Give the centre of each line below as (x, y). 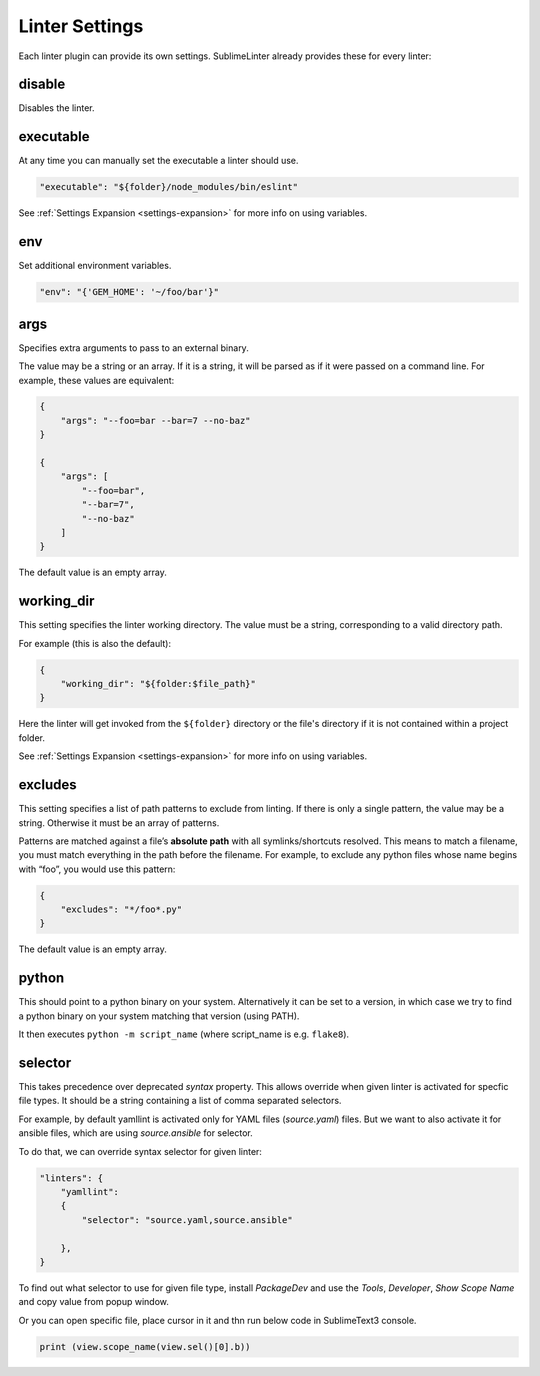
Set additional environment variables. (95, 266)
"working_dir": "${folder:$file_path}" (158, 684)
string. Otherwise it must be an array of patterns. (119, 822)
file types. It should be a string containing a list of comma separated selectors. (180, 1101)
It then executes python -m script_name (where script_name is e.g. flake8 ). (184, 1034)
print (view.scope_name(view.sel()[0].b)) (145, 1346)
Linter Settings (81, 26)
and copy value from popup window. (94, 1302)
